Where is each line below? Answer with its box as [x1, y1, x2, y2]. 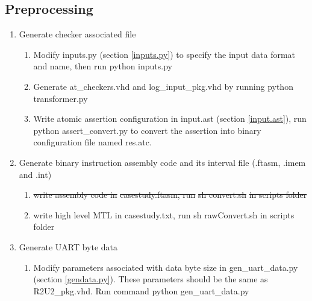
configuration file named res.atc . [33, 136, 152, 148]
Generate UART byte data [19, 240, 118, 253]
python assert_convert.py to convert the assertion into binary [33, 124, 261, 136]
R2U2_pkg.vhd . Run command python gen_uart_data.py [33, 284, 249, 297]
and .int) [19, 168, 52, 180]
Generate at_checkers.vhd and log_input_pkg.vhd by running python [33, 80, 293, 92]
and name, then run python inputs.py [33, 60, 172, 72]
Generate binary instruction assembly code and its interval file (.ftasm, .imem [19, 156, 306, 168]
